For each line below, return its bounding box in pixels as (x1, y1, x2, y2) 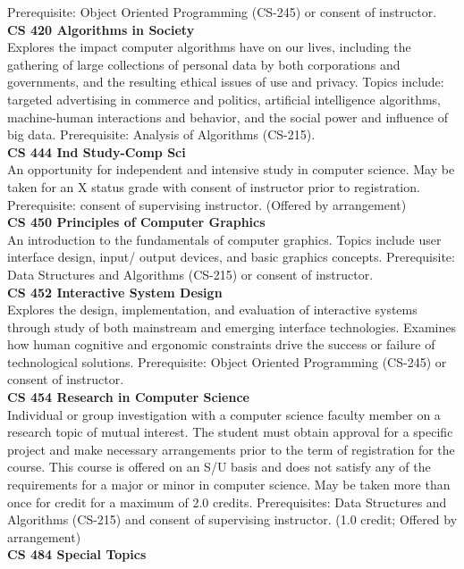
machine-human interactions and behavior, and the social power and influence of (7, 107, 449, 126)
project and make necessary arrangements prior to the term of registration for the (7, 439, 455, 458)
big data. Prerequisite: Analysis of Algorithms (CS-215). (7, 125, 316, 144)
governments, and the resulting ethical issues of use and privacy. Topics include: (7, 72, 444, 91)
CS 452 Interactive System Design (7, 282, 223, 301)
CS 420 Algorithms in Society (7, 20, 195, 38)
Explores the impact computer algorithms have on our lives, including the (7, 38, 411, 56)
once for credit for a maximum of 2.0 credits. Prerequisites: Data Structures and (7, 492, 447, 511)
